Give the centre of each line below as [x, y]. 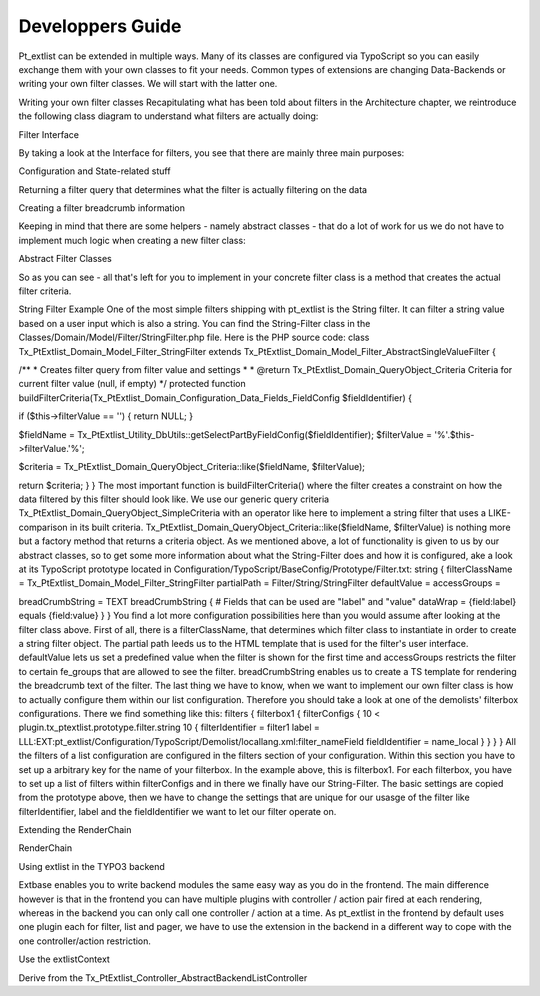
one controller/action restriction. [85, 941]
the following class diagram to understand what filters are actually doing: [168, 116]
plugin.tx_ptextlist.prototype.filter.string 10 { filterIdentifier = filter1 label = [169, 727]
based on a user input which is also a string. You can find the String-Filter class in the [194, 323]
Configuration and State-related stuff [94, 171]
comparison [43, 527]
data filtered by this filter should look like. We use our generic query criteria [174, 499]
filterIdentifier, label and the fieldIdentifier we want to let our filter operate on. [177, 811]
